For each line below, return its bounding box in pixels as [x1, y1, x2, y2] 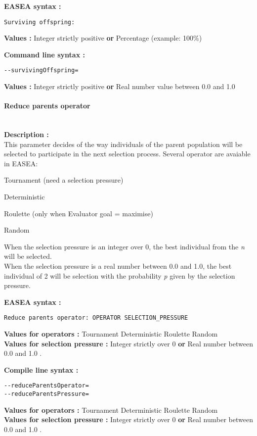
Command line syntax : [4, 49, 85, 59]
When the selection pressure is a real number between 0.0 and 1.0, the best [4, 261, 232, 271]
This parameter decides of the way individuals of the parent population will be [4, 139, 243, 149]
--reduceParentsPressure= [4, 390, 89, 398]
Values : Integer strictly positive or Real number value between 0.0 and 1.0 [4, 81, 235, 92]
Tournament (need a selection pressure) [4, 175, 124, 185]
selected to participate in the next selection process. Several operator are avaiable [4, 148, 251, 159]
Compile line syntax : [4, 364, 79, 375]
